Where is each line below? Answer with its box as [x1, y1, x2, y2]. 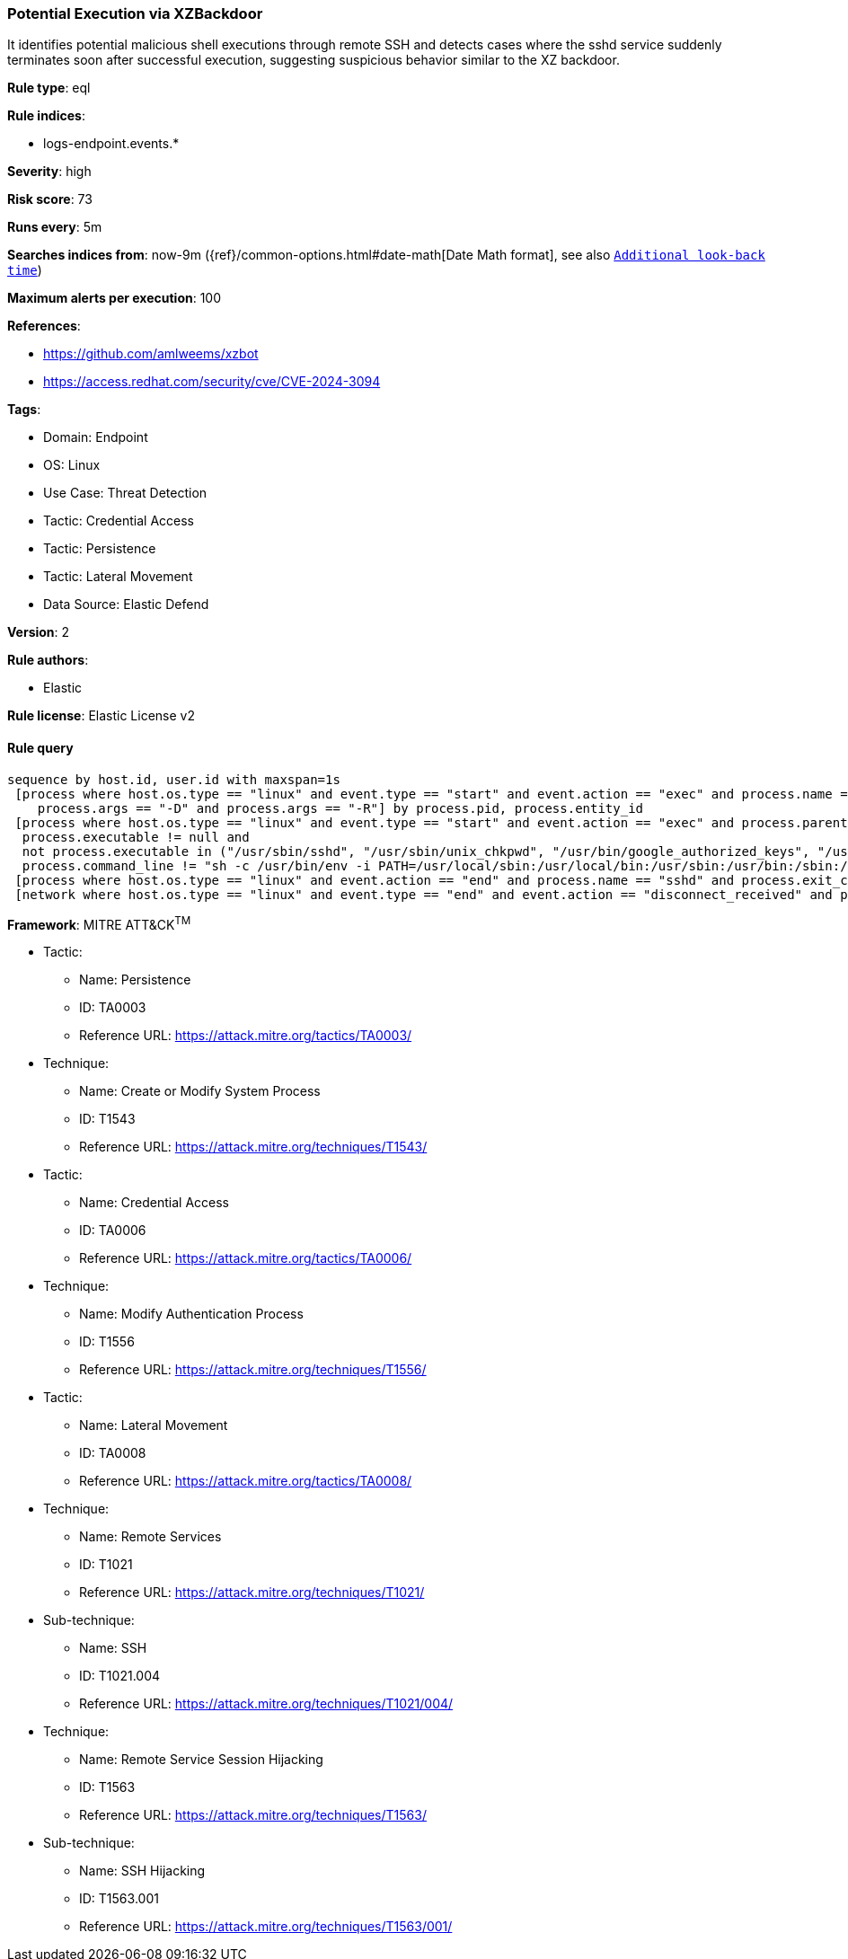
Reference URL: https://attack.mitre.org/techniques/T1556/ [79, 1362, 427, 1378]
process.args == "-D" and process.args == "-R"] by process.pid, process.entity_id [37, 800, 644, 816]
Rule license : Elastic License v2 [7, 708, 195, 724]
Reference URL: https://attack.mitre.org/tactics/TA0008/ [79, 1473, 412, 1489]
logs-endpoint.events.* [43, 136, 180, 152]
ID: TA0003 [79, 1000, 146, 1016]
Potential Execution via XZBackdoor [7, 4, 263, 22]
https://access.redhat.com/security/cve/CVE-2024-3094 [43, 374, 381, 390]
